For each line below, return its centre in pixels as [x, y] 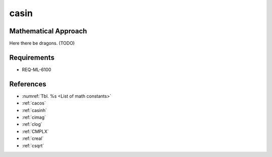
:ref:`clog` [32, 124]
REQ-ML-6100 [37, 69]
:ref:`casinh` [35, 110]
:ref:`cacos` [34, 103]
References [28, 84]
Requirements [32, 57]
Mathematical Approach [48, 31]
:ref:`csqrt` [33, 145]
